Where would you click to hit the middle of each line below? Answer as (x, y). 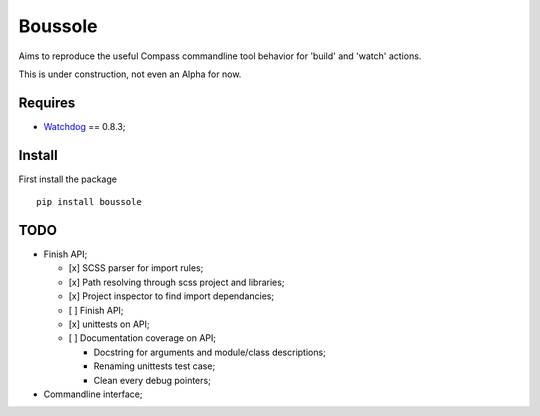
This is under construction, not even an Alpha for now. (130, 74)
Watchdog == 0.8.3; (84, 126)
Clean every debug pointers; (152, 380)
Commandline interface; (93, 394)
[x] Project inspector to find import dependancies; (171, 296)
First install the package (67, 179)
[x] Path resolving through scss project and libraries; (176, 282)
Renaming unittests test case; (154, 366)
